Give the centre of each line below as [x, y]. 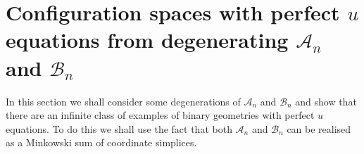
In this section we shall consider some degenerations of [123, 101]
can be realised [319, 128]
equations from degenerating [147, 40]
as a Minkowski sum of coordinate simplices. [101, 142]
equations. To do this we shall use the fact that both [119, 128]
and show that [326, 101]
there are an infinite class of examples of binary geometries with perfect [160, 115]
